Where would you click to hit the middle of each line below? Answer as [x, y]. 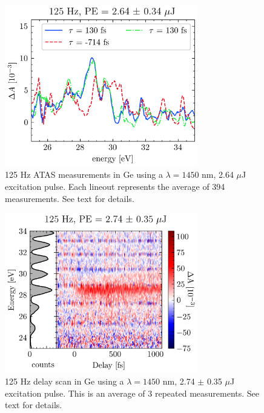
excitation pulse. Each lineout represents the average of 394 [115, 186]
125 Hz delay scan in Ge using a [64, 381]
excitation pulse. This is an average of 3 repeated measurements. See [132, 393]
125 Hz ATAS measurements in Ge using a [84, 174]
